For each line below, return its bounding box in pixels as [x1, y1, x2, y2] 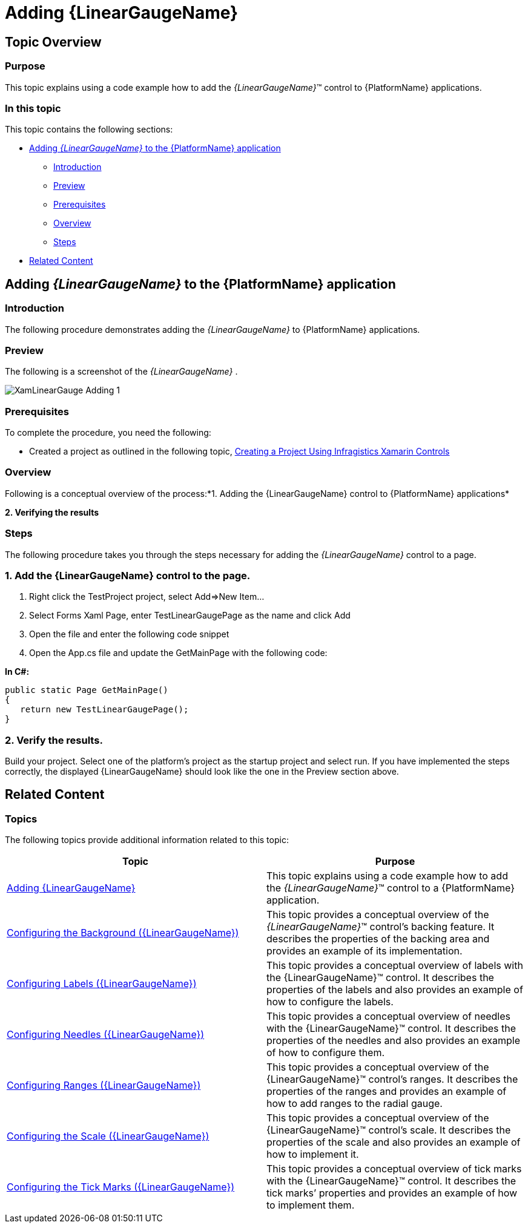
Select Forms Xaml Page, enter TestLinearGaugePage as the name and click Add [29, 610, 351, 621]
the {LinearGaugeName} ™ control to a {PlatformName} [266, 882, 515, 895]
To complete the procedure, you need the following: [5, 427, 211, 438]
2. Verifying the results [5, 507, 99, 517]
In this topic [5, 102, 61, 114]
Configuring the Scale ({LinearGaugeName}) [7, 1130, 210, 1143]
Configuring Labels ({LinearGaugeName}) [7, 977, 197, 990]
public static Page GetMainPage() [5, 685, 168, 695]
